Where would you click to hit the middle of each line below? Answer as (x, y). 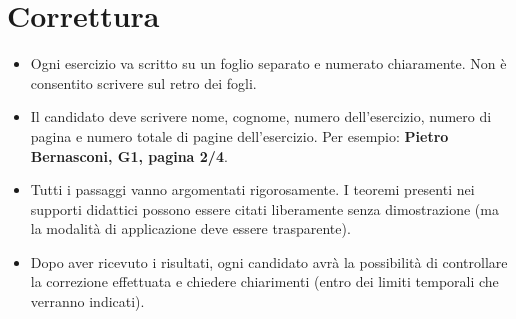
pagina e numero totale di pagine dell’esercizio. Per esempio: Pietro (239, 135)
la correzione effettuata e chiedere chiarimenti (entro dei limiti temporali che (264, 281)
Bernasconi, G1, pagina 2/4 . (129, 155)
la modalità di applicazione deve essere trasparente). (190, 228)
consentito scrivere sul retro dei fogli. (143, 82)
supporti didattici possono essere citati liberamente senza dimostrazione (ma (264, 208)
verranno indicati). (87, 301)
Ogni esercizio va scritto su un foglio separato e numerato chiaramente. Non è (268, 63)
